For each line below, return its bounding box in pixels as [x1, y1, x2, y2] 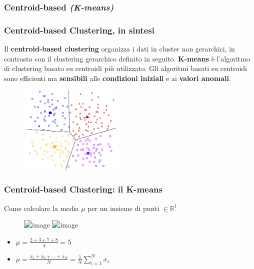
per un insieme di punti [87, 202, 159, 213]
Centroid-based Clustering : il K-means [4, 183, 162, 195]
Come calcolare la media [4, 202, 79, 213]
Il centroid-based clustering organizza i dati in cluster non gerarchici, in [4, 43, 235, 54]
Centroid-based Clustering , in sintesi [4, 23, 154, 36]
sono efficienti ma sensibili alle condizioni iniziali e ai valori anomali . [4, 72, 231, 83]
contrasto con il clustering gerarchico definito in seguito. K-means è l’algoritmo [4, 53, 250, 63]
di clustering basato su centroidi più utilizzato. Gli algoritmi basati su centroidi [4, 63, 247, 73]
